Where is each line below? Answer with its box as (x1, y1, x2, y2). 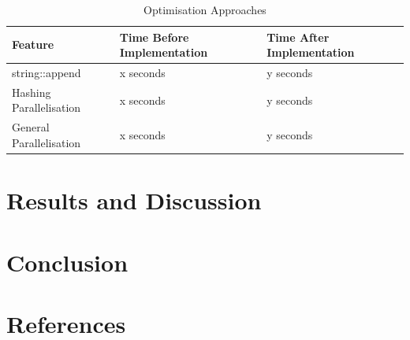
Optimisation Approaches (143, 2, 266, 17)
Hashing (12, 83, 51, 100)
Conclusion (6, 246, 129, 278)
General (12, 119, 50, 135)
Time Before (119, 28, 189, 45)
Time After (266, 28, 330, 45)
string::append (12, 65, 81, 81)
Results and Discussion (6, 184, 262, 216)
